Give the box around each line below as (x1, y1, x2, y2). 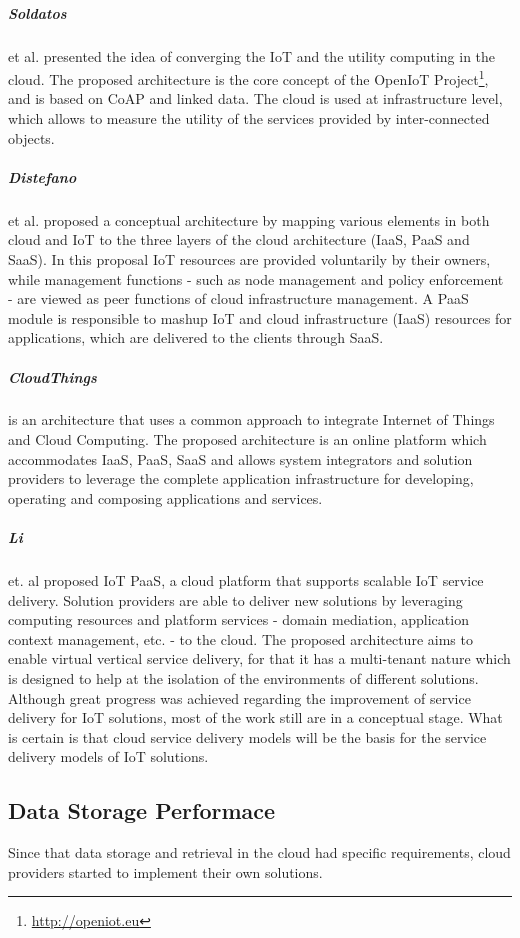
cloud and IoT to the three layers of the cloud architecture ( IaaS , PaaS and (8, 229, 470, 250)
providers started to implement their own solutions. (8, 861, 323, 882)
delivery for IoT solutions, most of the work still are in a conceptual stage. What (8, 707, 503, 728)
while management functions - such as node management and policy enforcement (8, 268, 504, 289)
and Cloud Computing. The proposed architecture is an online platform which (8, 429, 487, 450)
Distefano (8, 166, 77, 187)
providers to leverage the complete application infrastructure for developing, (8, 468, 474, 489)
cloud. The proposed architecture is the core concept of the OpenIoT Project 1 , (8, 66, 489, 89)
